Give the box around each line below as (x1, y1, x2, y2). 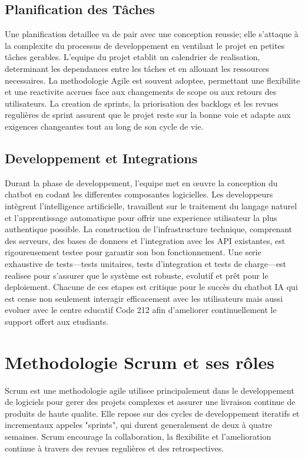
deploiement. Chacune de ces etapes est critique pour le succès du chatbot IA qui (5, 281, 298, 293)
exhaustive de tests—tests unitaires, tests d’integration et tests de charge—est (5, 257, 287, 269)
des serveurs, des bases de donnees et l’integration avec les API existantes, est (5, 234, 286, 246)
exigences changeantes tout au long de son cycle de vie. (5, 120, 204, 132)
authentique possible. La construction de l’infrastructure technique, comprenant (5, 223, 293, 235)
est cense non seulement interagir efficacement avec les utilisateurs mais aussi (5, 292, 283, 304)
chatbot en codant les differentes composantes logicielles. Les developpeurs (5, 188, 273, 200)
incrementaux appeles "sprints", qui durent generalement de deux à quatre (5, 419, 272, 431)
